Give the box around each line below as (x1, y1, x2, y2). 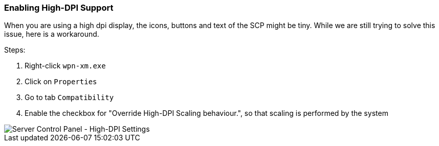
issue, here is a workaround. (4, 30, 99, 39)
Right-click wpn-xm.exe (25, 61, 106, 70)
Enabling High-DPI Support (4, 3, 114, 13)
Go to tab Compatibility (25, 93, 114, 102)
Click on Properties (25, 77, 97, 86)
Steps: (4, 45, 26, 55)
